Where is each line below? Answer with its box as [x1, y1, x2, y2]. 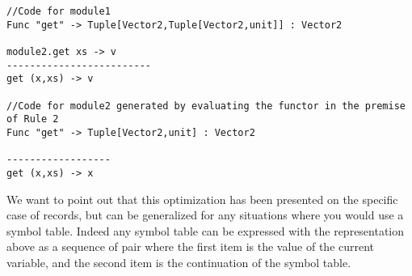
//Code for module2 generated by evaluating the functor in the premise [6, 100, 406, 112]
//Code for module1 [6, 6, 111, 17]
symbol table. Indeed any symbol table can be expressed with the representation [6, 222, 405, 239]
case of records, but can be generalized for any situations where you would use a [6, 206, 404, 223]
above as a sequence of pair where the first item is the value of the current [6, 238, 375, 255]
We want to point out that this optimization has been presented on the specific [6, 190, 398, 207]
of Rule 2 [6, 113, 59, 125]
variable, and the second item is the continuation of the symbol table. [6, 253, 351, 270]
